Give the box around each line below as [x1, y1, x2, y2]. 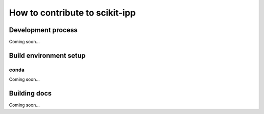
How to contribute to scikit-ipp [9, 7, 136, 18]
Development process [9, 26, 78, 34]
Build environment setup [9, 51, 86, 59]
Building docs [9, 89, 52, 97]
